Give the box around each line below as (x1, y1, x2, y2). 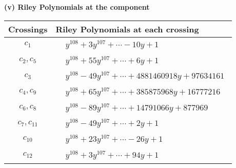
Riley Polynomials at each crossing (55, 23, 199, 35)
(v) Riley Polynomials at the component (4, 2, 150, 12)
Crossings (8, 23, 48, 35)
